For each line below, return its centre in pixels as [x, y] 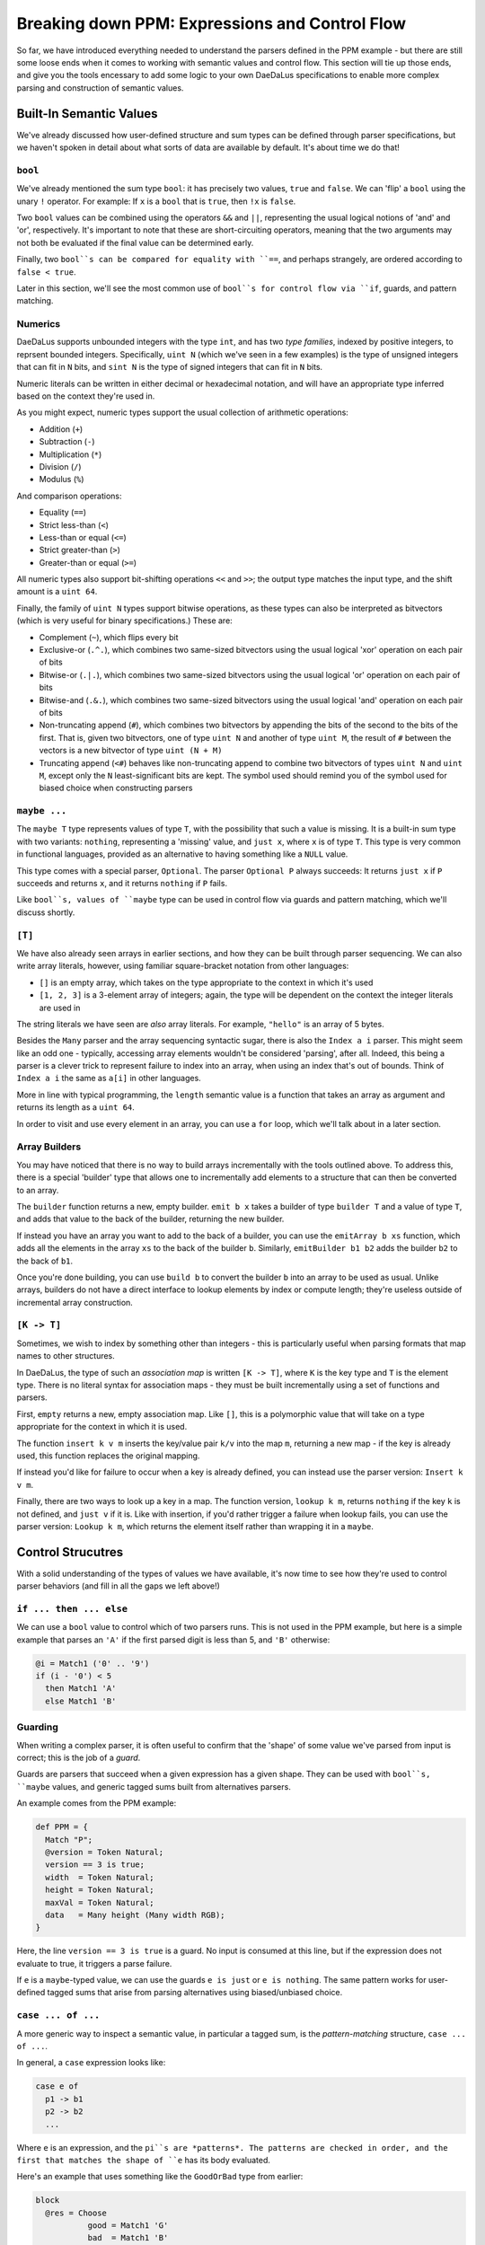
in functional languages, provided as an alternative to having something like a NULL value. [182, 854]
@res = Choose [76, 2213]
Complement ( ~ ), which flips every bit [109, 637]
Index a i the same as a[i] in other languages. [109, 1078]
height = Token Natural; [100, 1890]
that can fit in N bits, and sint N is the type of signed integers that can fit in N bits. [170, 367]
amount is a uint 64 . [57, 592]
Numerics [39, 324]
